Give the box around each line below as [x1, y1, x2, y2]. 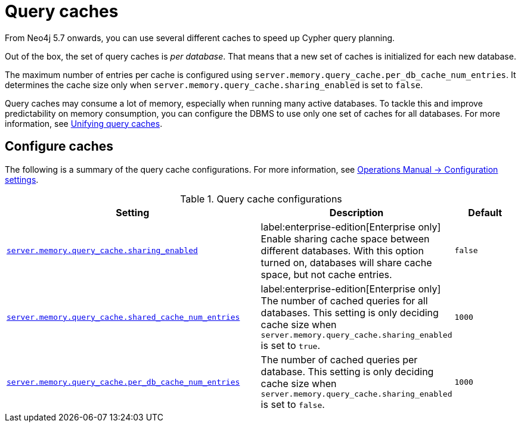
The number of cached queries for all [260, 294, 428, 307]
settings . [5, 174, 39, 185]
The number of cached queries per [260, 353, 418, 366]
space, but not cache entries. [260, 268, 392, 280]
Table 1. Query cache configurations [180, 192, 342, 205]
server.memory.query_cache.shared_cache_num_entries [7, 312, 240, 322]
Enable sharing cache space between [260, 232, 430, 245]
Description [329, 206, 384, 219]
